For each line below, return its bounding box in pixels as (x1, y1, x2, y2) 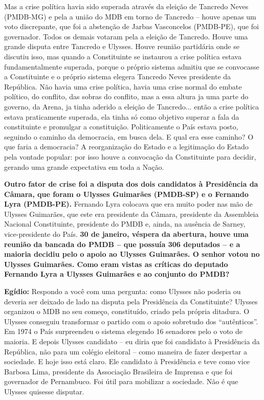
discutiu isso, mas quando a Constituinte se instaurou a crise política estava (4, 51, 241, 61)
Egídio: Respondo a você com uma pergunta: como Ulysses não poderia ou (4, 286, 241, 297)
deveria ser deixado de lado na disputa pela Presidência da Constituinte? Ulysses (4, 296, 258, 306)
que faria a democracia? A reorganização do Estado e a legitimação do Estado (4, 141, 249, 152)
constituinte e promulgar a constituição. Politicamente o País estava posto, (4, 121, 238, 132)
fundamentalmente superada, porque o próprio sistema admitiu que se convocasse (4, 61, 259, 72)
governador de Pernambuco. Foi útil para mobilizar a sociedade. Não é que (4, 376, 238, 387)
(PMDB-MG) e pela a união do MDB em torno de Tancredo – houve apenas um (4, 11, 256, 21)
